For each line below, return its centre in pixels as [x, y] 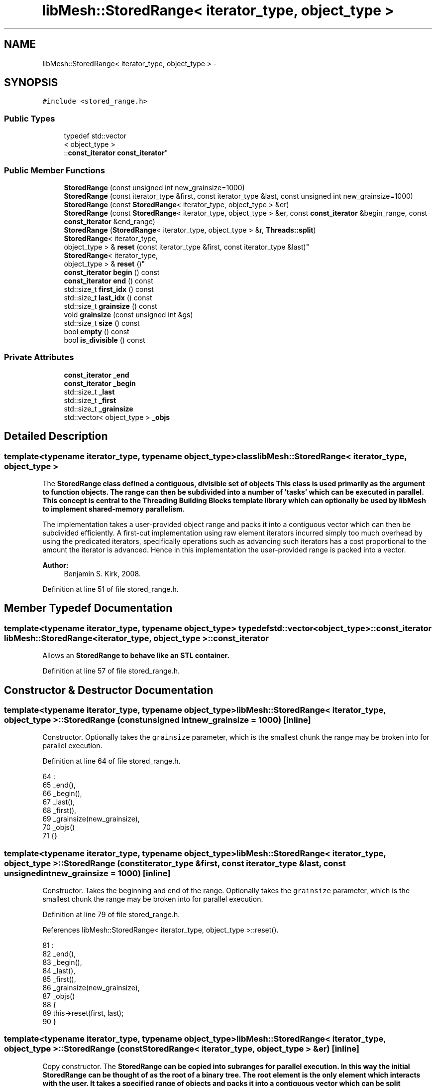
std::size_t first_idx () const [109, 289]
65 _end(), [59, 785]
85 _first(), [59, 979]
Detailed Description [56, 436]
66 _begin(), [62, 794]
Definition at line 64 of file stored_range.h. [111, 761]
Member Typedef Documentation [88, 608]
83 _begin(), [62, 962]
